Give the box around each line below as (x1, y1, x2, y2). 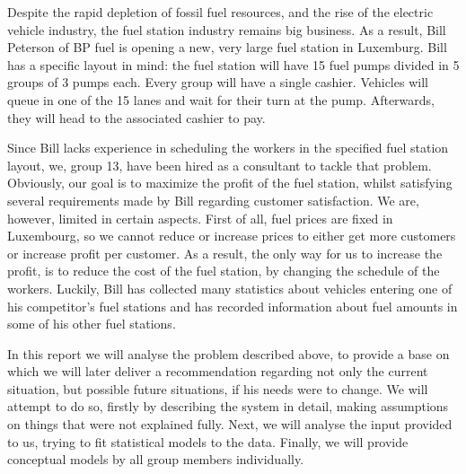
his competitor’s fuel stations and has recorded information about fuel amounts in (7, 296, 458, 315)
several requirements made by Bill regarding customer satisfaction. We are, (7, 190, 419, 209)
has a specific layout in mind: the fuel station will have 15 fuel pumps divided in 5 (7, 55, 460, 74)
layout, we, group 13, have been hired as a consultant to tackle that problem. (7, 155, 432, 174)
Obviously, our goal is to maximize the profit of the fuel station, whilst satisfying (7, 173, 453, 192)
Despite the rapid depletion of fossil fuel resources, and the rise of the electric (7, 3, 434, 21)
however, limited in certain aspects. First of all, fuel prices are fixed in (7, 208, 393, 227)
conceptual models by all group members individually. (7, 450, 304, 469)
